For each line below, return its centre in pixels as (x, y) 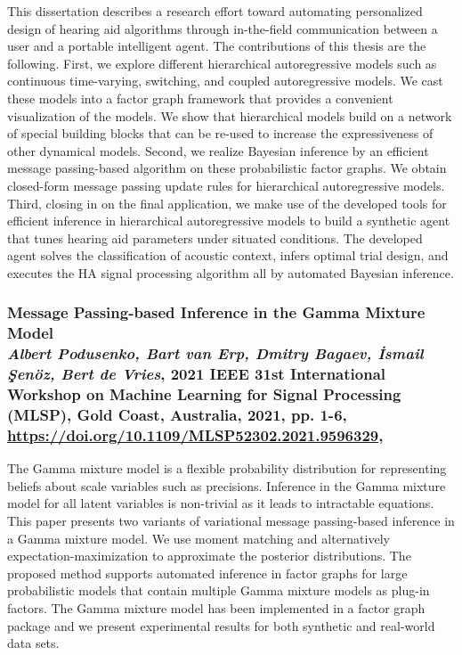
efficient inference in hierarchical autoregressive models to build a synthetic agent (229, 221)
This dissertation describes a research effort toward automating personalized (215, 11)
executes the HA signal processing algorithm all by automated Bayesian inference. (231, 272)
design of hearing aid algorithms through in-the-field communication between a (223, 28)
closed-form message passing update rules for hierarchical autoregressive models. (226, 185)
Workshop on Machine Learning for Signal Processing (204, 394)
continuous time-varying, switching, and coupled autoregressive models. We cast (225, 81)
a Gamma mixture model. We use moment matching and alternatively (199, 538)
